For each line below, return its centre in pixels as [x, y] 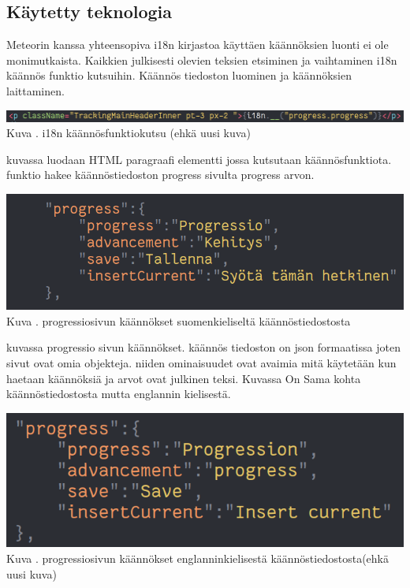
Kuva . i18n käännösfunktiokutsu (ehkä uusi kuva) [129, 133]
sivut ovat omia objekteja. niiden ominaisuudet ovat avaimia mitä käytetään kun [201, 363]
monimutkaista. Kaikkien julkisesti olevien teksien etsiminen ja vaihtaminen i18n [202, 60]
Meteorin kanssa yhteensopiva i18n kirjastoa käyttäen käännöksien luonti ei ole [198, 45]
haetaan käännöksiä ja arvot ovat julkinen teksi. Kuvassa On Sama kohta [184, 378]
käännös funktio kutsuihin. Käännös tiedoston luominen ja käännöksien [179, 75]
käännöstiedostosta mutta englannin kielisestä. [119, 394]
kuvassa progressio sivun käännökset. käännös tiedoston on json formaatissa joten [203, 347]
